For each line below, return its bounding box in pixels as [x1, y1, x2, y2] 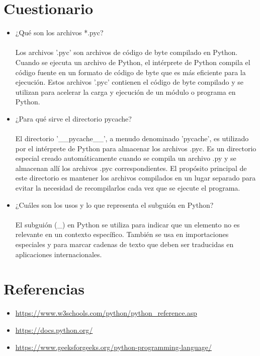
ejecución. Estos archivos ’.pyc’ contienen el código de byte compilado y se [15, 77, 243, 87]
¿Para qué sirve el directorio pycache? [15, 113, 132, 124]
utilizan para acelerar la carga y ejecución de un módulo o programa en [15, 86, 236, 97]
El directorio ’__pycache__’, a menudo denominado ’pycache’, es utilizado [15, 133, 249, 144]
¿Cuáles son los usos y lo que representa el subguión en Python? [15, 199, 214, 210]
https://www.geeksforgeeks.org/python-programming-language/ [15, 341, 212, 352]
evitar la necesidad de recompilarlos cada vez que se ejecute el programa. [15, 183, 240, 193]
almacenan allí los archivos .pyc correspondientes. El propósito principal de [15, 162, 247, 173]
